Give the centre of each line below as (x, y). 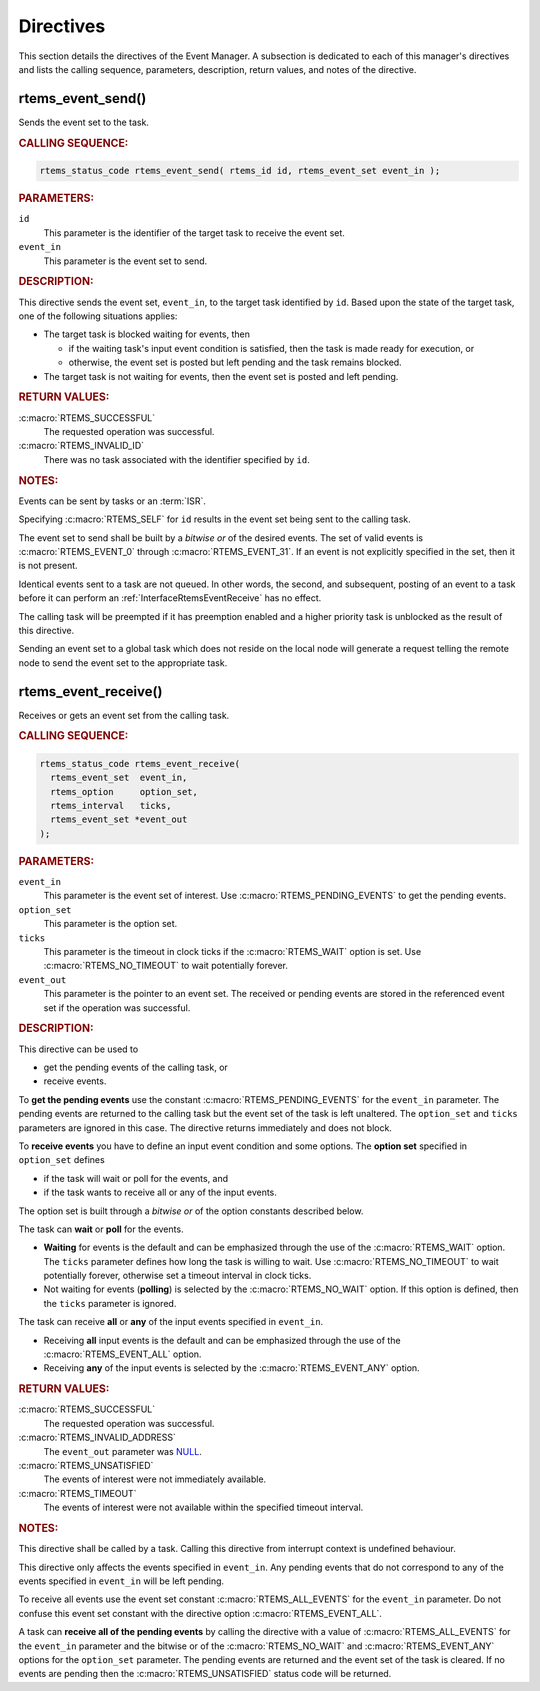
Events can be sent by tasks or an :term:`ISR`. (112, 501)
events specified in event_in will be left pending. (121, 1581)
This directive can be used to (78, 1049)
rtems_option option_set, (124, 791)
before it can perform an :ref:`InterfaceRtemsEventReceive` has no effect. (170, 598)
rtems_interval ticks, (111, 806)
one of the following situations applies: (98, 316)
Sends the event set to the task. (84, 122)
